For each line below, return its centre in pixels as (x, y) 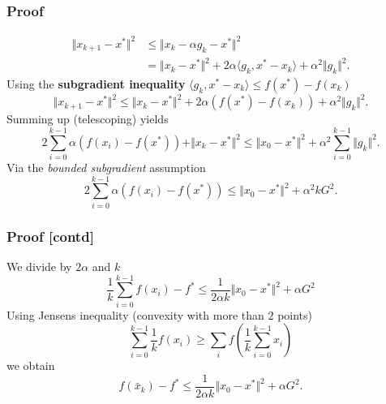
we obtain (31, 365)
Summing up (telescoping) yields (88, 119)
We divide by (39, 266)
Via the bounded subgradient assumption (106, 168)
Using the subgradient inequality (96, 83)
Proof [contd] (50, 236)
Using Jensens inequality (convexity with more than (135, 314)
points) (295, 314)
